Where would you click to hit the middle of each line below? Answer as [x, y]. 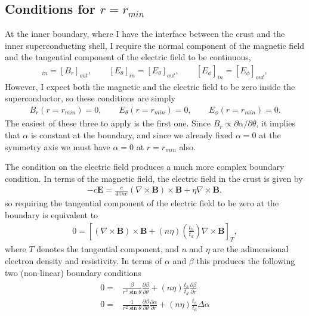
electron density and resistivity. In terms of [84, 260]
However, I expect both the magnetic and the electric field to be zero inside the [150, 86]
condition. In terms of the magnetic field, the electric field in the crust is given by [154, 178]
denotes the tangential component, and [108, 249]
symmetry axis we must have [58, 146]
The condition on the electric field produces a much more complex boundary [145, 167]
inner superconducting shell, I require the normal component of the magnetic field [155, 45]
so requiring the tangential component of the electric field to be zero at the [142, 203]
